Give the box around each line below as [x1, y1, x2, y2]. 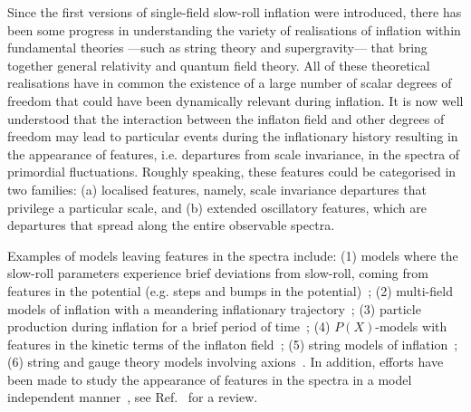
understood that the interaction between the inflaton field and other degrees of [7, 109, 445, 128]
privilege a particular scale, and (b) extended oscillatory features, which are [7, 197, 427, 216]
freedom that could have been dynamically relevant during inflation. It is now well [7, 91, 464, 110]
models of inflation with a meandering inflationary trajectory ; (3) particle [7, 299, 421, 318]
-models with [375, 317, 447, 336]
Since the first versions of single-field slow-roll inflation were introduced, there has [7, 3, 462, 21]
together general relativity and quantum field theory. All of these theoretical [7, 55, 430, 74]
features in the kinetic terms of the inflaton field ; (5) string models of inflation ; [7, 334, 458, 353]
